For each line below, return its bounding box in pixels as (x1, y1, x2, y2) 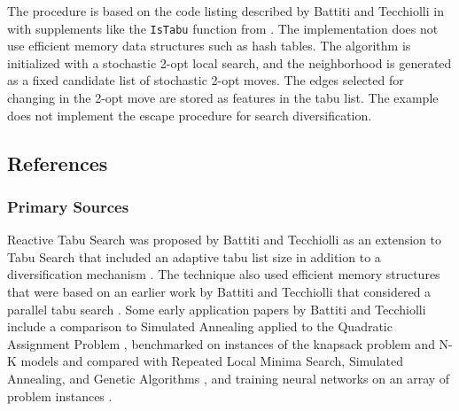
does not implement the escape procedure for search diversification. (7, 105, 372, 124)
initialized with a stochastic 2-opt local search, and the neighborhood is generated (7, 53, 452, 72)
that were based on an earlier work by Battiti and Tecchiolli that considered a (7, 283, 432, 300)
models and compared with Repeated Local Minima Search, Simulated (20, 352, 403, 370)
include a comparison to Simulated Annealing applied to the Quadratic (7, 317, 393, 336)
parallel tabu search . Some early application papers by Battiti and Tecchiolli (7, 299, 426, 318)
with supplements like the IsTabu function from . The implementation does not (7, 19, 439, 37)
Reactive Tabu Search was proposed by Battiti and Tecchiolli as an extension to (7, 230, 441, 249)
